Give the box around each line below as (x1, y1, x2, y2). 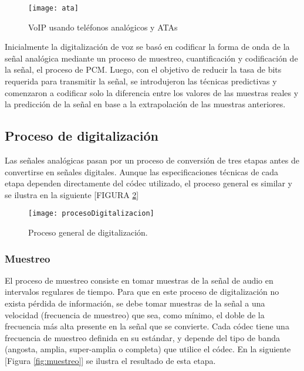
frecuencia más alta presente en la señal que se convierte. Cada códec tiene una (5, 320, 289, 332)
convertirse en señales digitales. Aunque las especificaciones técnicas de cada (5, 165, 279, 178)
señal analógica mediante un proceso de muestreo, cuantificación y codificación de (5, 52, 298, 64)
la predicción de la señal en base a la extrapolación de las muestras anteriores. (5, 98, 286, 110)
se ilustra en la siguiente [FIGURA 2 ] (5, 188, 139, 200)
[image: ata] (28, 4, 79, 12)
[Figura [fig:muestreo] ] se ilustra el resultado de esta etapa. (5, 355, 216, 367)
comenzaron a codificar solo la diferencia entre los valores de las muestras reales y (5, 86, 299, 98)
